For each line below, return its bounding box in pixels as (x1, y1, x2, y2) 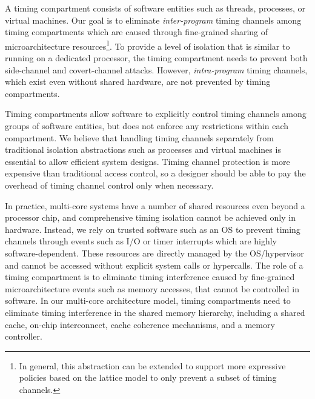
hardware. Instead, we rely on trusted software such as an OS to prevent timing (5, 223, 300, 235)
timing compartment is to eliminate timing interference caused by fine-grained (5, 270, 295, 283)
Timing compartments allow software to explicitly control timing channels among (5, 107, 307, 120)
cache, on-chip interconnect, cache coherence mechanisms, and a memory (5, 318, 275, 330)
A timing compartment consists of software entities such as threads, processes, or (5, 2, 306, 14)
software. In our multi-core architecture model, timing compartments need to (5, 294, 291, 307)
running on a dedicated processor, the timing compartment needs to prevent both (5, 52, 308, 64)
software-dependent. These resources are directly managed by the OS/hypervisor (5, 246, 304, 259)
